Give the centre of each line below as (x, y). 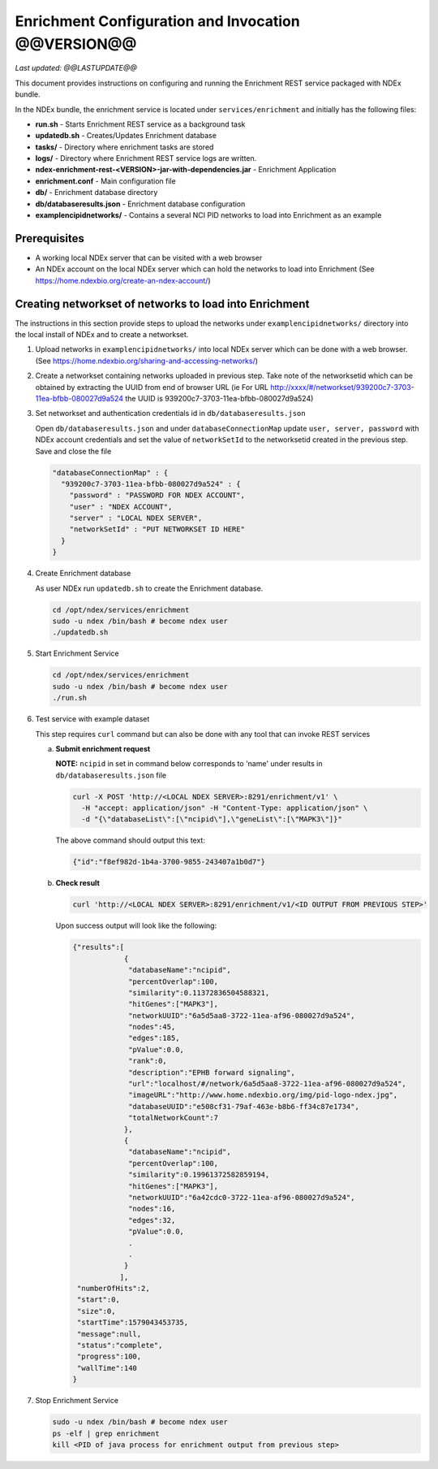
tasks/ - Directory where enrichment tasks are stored (125, 147)
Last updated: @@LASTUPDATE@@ (76, 68)
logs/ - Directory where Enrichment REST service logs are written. (146, 158)
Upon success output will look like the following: (136, 925)
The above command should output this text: (131, 840)
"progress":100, (109, 1356)
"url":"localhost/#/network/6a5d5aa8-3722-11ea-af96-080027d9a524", (268, 1084)
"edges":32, (152, 1220)
